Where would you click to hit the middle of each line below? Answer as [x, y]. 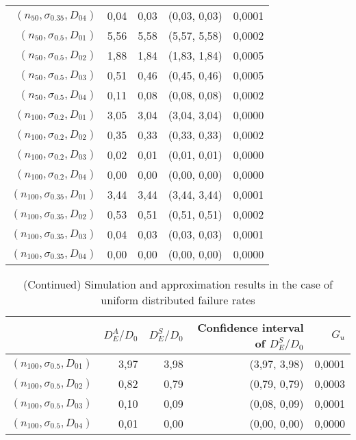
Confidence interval [251, 327]
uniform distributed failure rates [178, 300]
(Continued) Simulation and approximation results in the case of [178, 284]
